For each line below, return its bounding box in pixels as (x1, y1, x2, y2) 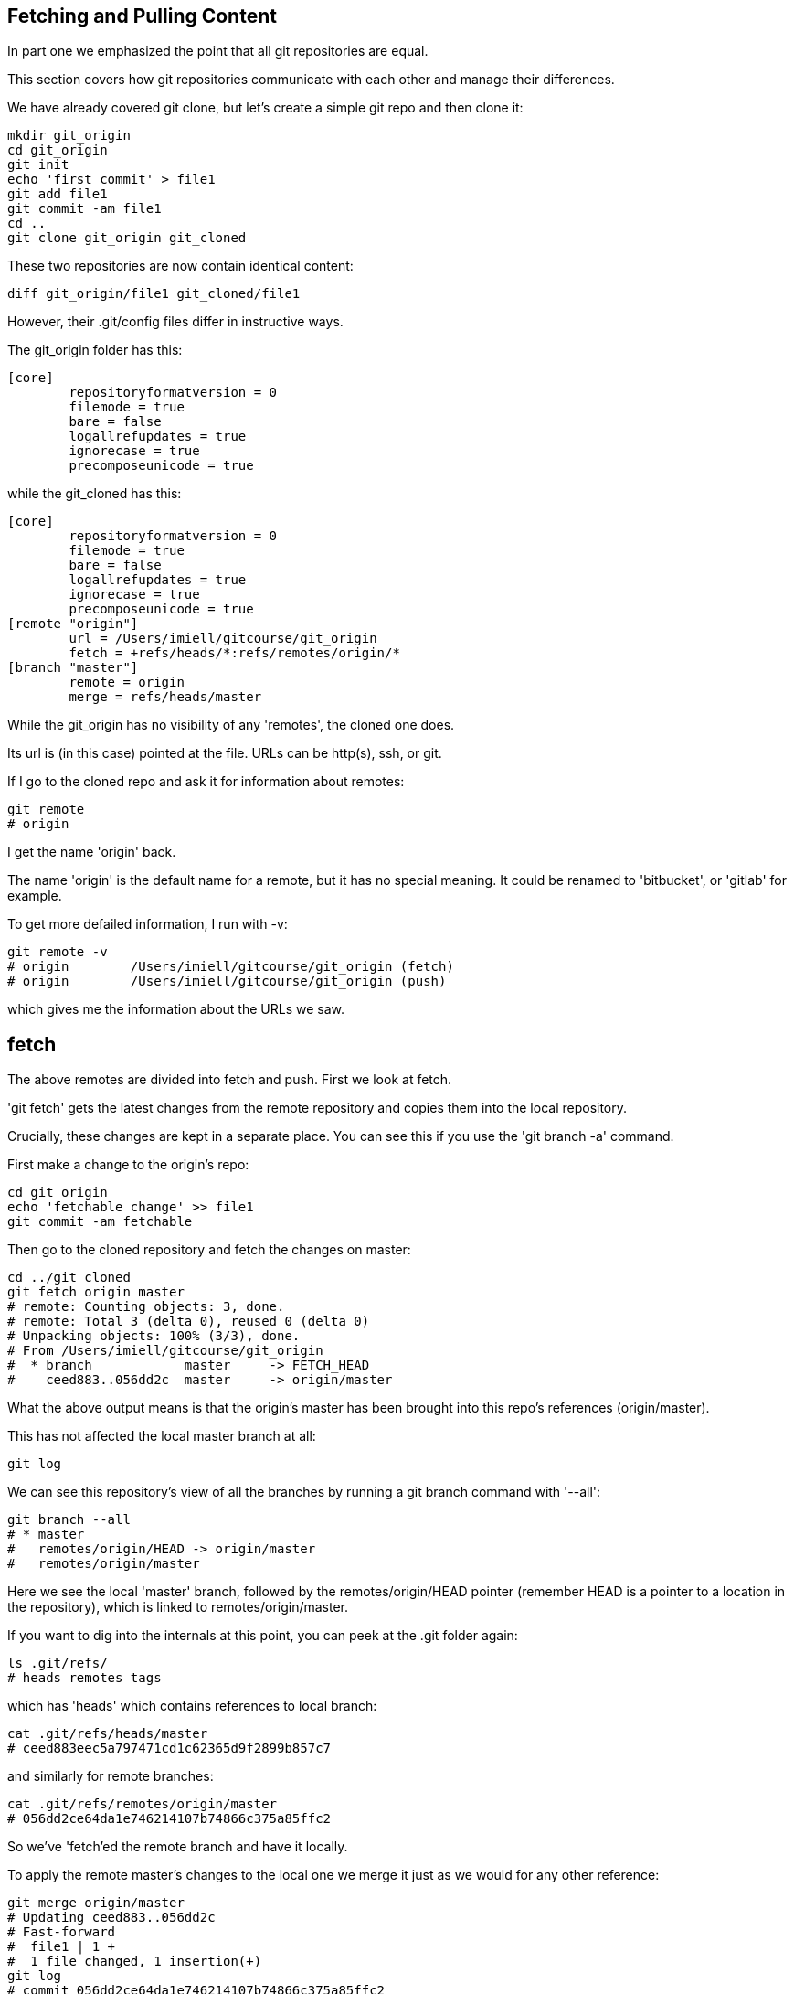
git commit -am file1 (7, 201, 162, 217)
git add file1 (7, 187, 108, 202)
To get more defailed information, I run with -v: (7, 916, 288, 933)
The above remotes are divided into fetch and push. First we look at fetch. (7, 1072, 452, 1088)
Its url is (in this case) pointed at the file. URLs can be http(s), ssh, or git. (7, 745, 442, 762)
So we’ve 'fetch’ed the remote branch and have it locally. (7, 1839, 348, 1855)
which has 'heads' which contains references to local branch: (7, 1698, 377, 1714)
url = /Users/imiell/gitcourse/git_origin (69, 631, 377, 646)
